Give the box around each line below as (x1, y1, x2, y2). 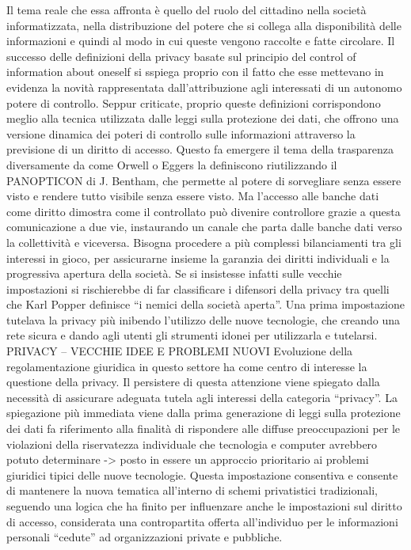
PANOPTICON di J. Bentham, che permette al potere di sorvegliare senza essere (6, 172, 401, 188)
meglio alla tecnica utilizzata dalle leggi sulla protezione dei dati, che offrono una (6, 110, 399, 127)
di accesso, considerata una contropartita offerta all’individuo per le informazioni (6, 513, 398, 529)
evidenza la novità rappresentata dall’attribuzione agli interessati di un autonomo (6, 78, 402, 95)
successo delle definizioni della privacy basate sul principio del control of (6, 47, 356, 64)
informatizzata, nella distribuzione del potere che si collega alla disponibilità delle (6, 17, 401, 33)
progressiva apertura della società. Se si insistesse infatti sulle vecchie (6, 265, 342, 282)
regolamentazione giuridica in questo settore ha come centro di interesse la (6, 358, 367, 374)
